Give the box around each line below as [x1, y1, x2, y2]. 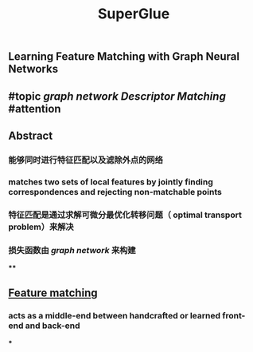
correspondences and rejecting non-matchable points [8, 186, 223, 197]
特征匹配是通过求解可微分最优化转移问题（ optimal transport [8, 209, 243, 220]
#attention [8, 101, 61, 116]
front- [222, 310, 246, 322]
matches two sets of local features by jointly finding [8, 176, 213, 188]
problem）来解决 [8, 221, 74, 232]
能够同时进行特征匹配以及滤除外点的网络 [8, 154, 163, 165]
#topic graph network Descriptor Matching [8, 89, 227, 103]
